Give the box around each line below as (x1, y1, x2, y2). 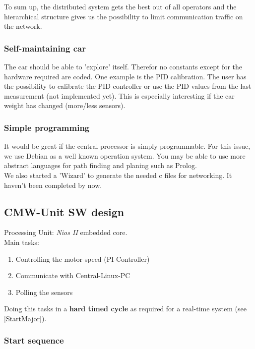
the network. (4, 21, 42, 31)
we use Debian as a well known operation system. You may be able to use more (4, 150, 246, 161)
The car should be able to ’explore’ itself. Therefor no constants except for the (4, 61, 242, 71)
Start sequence (4, 334, 64, 347)
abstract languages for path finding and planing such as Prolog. (4, 160, 197, 171)
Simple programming (4, 121, 90, 133)
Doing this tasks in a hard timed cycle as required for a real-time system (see (4, 303, 247, 314)
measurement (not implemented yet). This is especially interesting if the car (4, 90, 235, 101)
